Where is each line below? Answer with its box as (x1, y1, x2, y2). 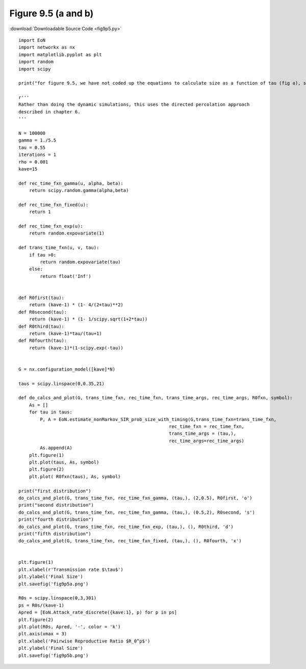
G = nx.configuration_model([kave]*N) (18, 366, 116, 372)
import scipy (18, 66, 51, 72)
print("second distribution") (18, 502, 94, 508)
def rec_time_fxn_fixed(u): (18, 202, 89, 207)
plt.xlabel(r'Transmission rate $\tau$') (18, 566, 123, 572)
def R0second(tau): (18, 309, 67, 315)
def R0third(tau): (18, 324, 65, 329)
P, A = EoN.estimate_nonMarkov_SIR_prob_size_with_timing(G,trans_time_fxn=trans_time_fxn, (40, 417, 277, 422)
